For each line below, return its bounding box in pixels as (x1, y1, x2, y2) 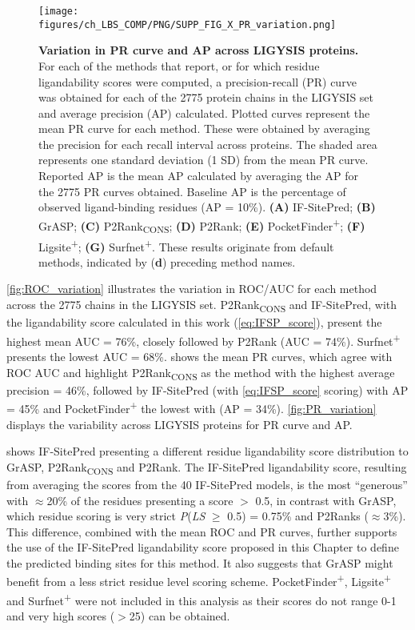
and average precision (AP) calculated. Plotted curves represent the (38, 104, 370, 121)
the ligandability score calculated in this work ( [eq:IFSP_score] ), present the (6, 314, 382, 331)
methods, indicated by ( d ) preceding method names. (38, 253, 296, 270)
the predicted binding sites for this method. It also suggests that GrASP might (6, 554, 393, 571)
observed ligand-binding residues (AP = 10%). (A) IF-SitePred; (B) (38, 199, 376, 215)
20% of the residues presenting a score (46, 492, 233, 508)
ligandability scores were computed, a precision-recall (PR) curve (38, 73, 357, 90)
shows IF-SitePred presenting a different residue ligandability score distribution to (6, 443, 409, 459)
